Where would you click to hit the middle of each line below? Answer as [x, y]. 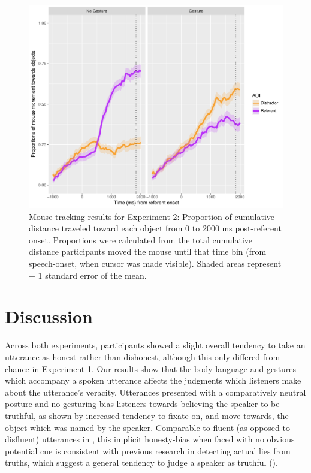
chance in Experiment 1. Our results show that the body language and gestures [151, 368]
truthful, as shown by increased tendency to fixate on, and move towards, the [147, 415]
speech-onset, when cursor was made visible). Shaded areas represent [155, 263]
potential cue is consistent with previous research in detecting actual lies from [148, 451]
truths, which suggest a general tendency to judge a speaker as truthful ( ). [141, 463]
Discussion [49, 316]
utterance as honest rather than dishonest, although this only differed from [143, 356]
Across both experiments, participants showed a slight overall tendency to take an [155, 345]
